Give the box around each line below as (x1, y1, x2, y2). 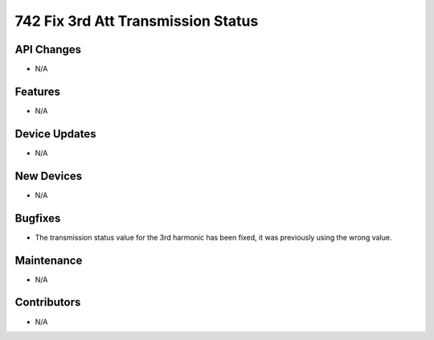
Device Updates (14, 127, 96, 141)
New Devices (14, 169, 83, 182)
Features (14, 84, 60, 98)
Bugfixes (14, 211, 61, 225)
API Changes (14, 43, 82, 56)
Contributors (14, 296, 81, 309)
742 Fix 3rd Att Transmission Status (14, 12, 259, 30)
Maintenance (14, 253, 83, 267)
